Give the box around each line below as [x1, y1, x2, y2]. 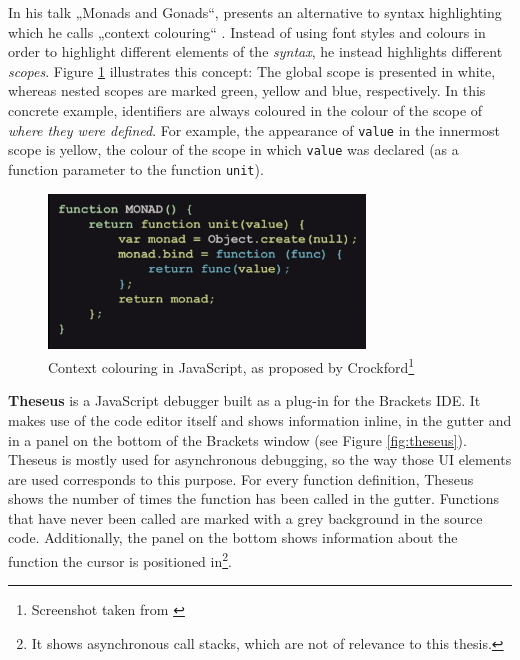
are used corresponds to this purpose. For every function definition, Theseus [8, 468, 474, 489]
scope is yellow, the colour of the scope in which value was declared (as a [8, 139, 459, 160]
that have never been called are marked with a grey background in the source [8, 507, 483, 528]
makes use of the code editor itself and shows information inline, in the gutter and [8, 409, 512, 430]
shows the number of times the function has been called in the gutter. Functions [8, 488, 500, 509]
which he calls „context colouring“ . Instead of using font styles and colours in [8, 21, 486, 42]
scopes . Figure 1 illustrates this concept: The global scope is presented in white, [8, 60, 496, 81]
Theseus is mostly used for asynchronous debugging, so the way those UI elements [8, 449, 512, 470]
